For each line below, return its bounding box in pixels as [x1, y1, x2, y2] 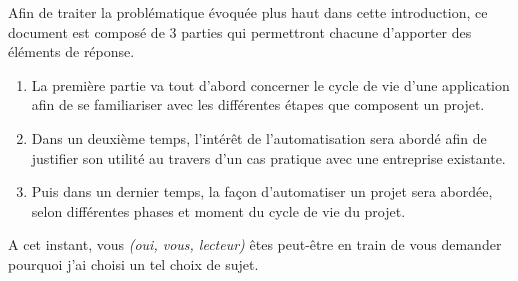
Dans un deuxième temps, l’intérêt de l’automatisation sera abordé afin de [31, 127, 487, 148]
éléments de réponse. [8, 41, 135, 62]
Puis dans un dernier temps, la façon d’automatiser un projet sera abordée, [31, 181, 493, 202]
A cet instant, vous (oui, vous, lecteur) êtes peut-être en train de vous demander [8, 234, 502, 255]
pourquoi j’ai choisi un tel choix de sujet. [8, 253, 259, 274]
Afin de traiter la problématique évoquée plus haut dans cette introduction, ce [8, 2, 488, 22]
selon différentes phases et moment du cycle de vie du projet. [31, 200, 406, 221]
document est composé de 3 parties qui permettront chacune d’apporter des [8, 21, 472, 42]
